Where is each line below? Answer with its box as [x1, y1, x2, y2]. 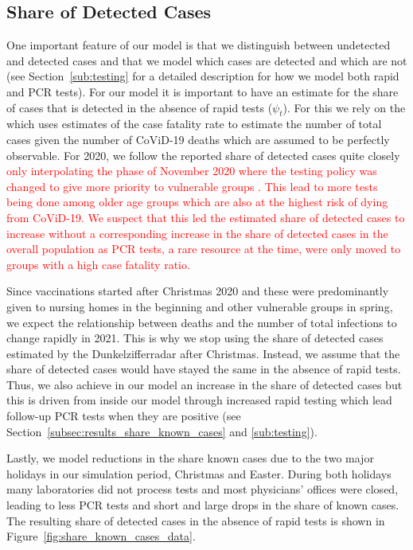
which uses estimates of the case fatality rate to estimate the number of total [6, 115, 382, 132]
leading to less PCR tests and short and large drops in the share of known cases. [6, 497, 399, 513]
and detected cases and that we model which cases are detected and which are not [6, 52, 407, 68]
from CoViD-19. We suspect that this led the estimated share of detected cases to [6, 209, 405, 225]
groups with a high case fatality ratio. [6, 255, 190, 272]
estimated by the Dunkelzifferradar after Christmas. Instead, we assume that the [6, 345, 400, 361]
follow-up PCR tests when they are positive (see [6, 408, 241, 424]
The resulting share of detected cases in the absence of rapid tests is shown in [6, 512, 385, 529]
